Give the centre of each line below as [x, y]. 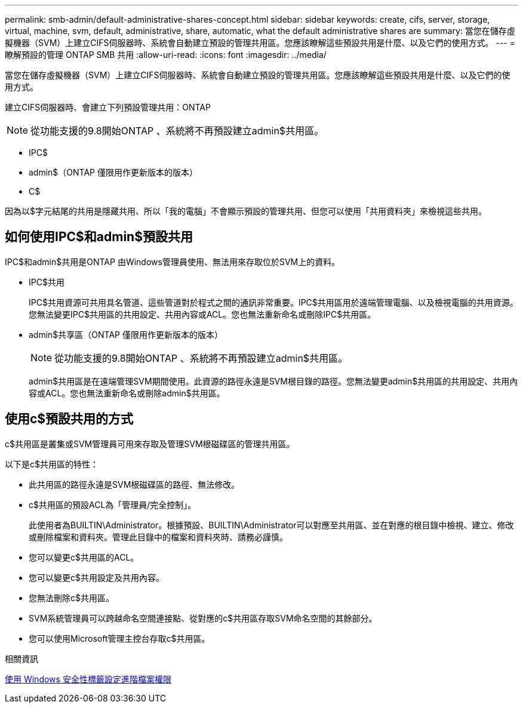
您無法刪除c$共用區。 [71, 598]
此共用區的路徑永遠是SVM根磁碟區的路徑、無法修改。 [134, 484]
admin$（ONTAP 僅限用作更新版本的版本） [113, 172]
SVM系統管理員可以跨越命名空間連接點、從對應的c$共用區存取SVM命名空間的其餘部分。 [203, 618]
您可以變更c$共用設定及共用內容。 [96, 577]
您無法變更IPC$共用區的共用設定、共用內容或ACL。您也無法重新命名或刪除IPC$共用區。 [202, 314]
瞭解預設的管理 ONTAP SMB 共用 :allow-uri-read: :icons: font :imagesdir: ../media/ [166, 55]
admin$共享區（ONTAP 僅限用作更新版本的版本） [126, 334]
